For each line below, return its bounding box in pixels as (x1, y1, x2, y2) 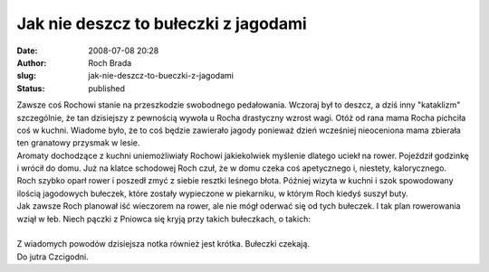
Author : (16, 57, 47, 68)
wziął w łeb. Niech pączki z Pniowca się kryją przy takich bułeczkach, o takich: (16, 213, 312, 224)
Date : (16, 45, 38, 56)
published (88, 82, 126, 94)
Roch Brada (88, 57, 132, 68)
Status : (16, 82, 45, 94)
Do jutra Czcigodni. (16, 251, 90, 262)
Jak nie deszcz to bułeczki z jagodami (16, 14, 307, 33)
